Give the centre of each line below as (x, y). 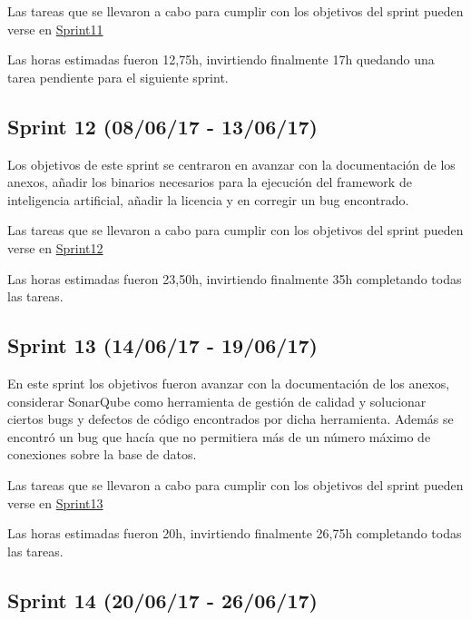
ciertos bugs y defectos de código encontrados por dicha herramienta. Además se (231, 419)
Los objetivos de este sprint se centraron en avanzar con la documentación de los (231, 164)
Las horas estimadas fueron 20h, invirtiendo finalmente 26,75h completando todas (235, 533)
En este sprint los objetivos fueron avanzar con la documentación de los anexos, (229, 383)
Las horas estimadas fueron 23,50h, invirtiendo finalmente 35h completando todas (235, 278)
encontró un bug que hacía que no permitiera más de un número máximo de (219, 436)
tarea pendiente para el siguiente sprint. (118, 77)
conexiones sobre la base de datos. (102, 454)
